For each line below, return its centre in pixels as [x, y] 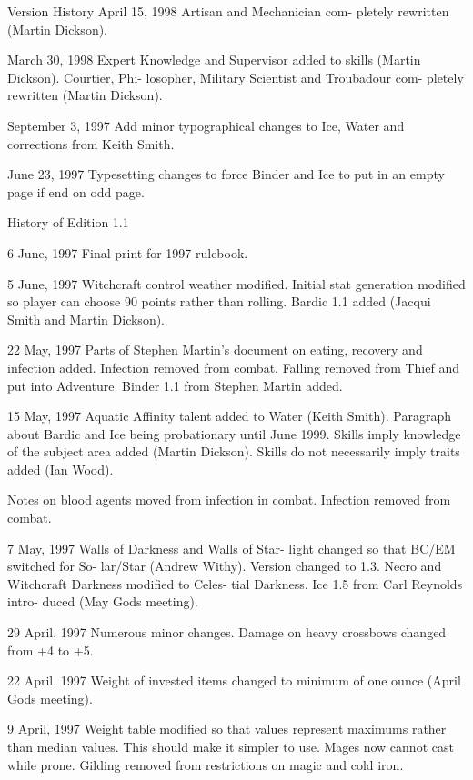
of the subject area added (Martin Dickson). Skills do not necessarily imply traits [234, 451]
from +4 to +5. [50, 650]
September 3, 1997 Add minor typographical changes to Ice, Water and [206, 125]
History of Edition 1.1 [68, 222]
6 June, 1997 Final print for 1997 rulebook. [128, 252]
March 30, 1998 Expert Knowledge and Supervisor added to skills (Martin [214, 60]
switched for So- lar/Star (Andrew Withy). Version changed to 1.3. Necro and [225, 566]
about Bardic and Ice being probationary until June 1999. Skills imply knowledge [234, 433]
